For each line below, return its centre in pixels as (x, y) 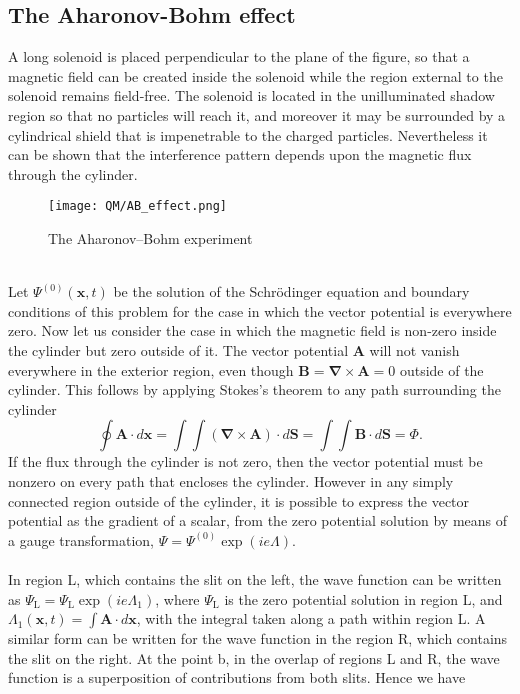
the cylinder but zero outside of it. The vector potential (178, 349)
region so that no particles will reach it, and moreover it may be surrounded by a (257, 114)
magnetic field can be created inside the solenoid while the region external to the (255, 75)
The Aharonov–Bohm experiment (150, 238)
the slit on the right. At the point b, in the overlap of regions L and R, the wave (254, 657)
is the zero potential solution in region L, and (363, 598)
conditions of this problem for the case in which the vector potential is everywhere (260, 310)
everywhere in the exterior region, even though (151, 369)
